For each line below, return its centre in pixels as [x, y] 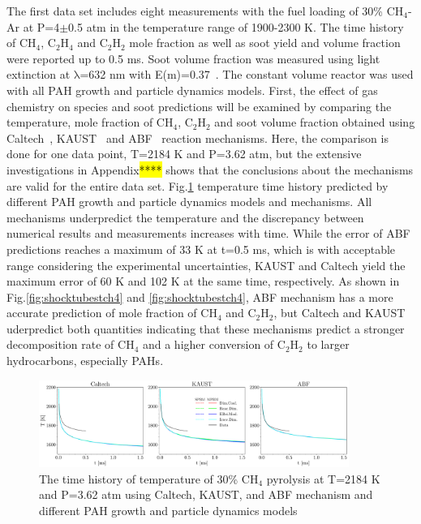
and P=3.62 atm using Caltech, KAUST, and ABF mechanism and [206, 494]
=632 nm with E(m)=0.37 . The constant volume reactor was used [247, 74]
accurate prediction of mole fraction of [102, 313]
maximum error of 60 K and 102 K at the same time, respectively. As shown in [203, 281]
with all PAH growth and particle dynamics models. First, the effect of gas [192, 90]
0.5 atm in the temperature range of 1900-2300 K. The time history [236, 26]
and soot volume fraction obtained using [315, 122]
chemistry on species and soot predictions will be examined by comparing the [199, 106]
